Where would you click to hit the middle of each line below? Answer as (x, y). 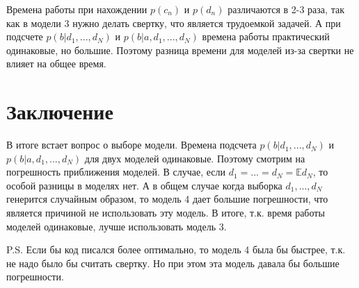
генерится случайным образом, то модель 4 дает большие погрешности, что (167, 199)
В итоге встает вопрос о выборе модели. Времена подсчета (131, 145)
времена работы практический (266, 36)
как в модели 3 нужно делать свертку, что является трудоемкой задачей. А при (174, 23)
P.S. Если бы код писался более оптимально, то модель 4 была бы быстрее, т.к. (176, 249)
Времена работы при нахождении (77, 9)
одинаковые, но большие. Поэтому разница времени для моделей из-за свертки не (180, 50)
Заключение (60, 111)
